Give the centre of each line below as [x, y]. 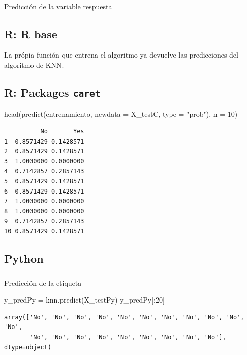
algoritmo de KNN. [34, 64]
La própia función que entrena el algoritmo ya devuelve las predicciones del [121, 55]
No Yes [62, 131]
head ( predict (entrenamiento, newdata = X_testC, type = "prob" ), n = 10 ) [121, 114]
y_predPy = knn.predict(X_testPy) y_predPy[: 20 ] [84, 300]
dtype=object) [28, 347]
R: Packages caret [52, 92]
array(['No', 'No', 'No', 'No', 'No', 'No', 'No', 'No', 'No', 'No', [124, 317]
